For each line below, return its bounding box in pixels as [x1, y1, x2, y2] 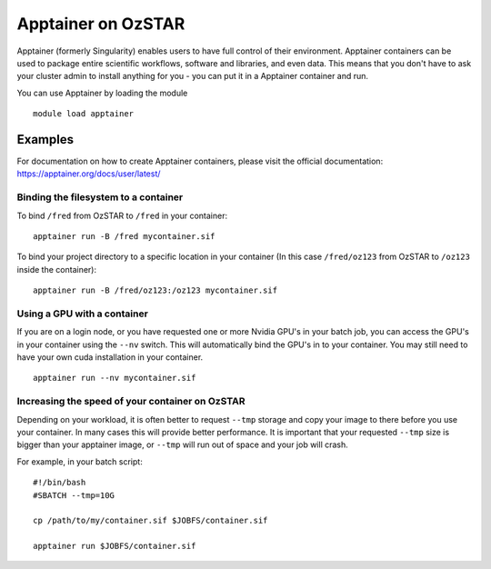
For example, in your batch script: [16, 455, 143, 467]
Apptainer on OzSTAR [16, 14, 185, 34]
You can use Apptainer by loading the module [16, 87, 188, 98]
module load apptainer [33, 109, 135, 119]
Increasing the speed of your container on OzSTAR [16, 395, 245, 408]
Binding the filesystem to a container [16, 191, 184, 204]
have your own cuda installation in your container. [16, 352, 204, 363]
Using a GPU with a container [16, 307, 149, 320]
